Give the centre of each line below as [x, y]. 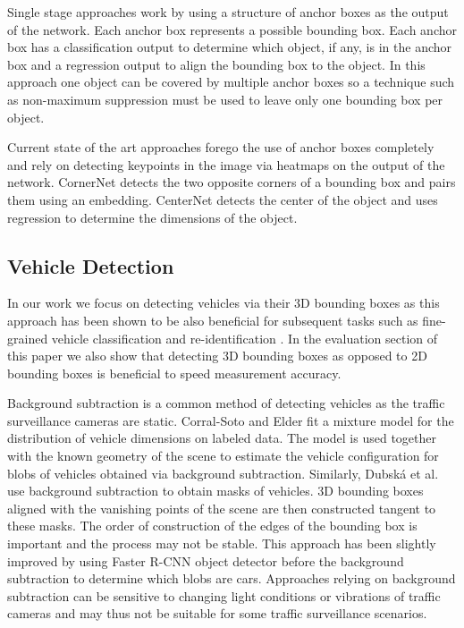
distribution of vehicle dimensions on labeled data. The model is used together [222, 438]
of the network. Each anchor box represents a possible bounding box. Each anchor [232, 29]
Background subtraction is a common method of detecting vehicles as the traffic [226, 403]
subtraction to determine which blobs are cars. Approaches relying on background [232, 578]
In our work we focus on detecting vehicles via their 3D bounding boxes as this [224, 303]
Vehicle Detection [91, 265]
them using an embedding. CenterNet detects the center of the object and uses [223, 199]
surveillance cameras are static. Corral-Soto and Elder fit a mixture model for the [231, 420]
